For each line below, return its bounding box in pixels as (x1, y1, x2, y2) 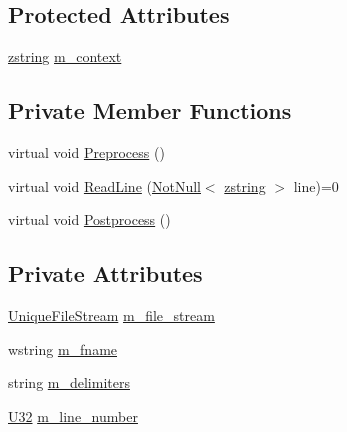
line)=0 (293, 175, 339, 196)
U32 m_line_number (8, 405, 138, 426)
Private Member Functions (8, 95, 292, 126)
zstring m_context (8, 46, 122, 67)
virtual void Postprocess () (8, 209, 171, 230)
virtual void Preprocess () (8, 142, 165, 162)
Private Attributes (8, 258, 203, 289)
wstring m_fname (8, 338, 118, 359)
